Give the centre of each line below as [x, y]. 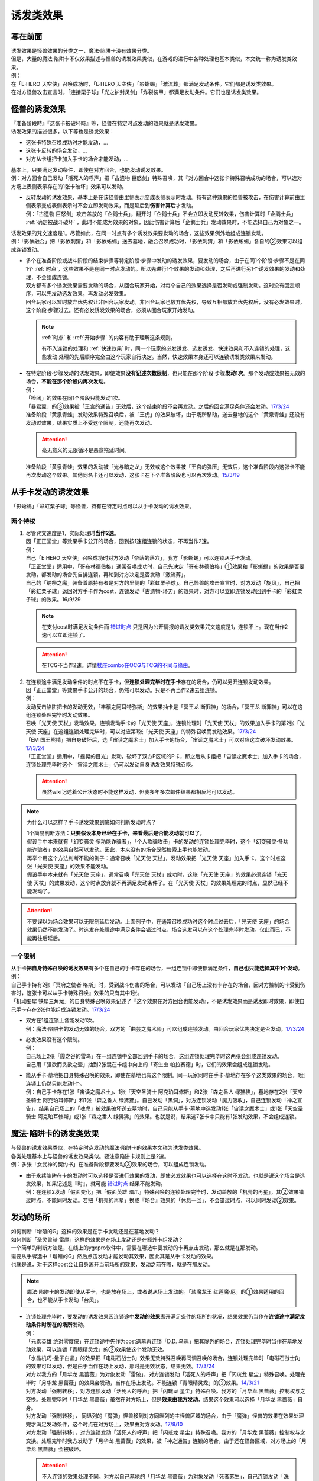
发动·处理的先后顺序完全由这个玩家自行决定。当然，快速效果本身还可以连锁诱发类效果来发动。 [161, 357]
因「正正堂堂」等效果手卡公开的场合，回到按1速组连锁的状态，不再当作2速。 [119, 541]
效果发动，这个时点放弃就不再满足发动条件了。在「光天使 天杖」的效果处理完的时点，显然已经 [169, 883]
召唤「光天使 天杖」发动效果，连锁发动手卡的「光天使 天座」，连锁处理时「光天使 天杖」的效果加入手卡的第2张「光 [165, 723]
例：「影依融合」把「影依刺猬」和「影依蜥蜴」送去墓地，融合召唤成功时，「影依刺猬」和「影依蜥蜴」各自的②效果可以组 [157, 241]
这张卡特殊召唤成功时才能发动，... [67, 142]
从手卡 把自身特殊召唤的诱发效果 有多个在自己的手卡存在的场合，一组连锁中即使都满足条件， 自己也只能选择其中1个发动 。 [157, 968]
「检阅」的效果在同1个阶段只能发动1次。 [74, 398]
